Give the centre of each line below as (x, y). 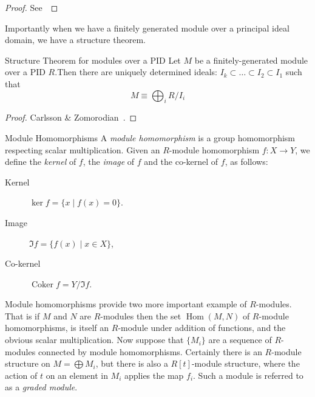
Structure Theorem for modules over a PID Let (93, 60)
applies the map (154, 375)
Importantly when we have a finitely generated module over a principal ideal (147, 28)
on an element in (77, 375)
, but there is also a (132, 363)
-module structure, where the (246, 363)
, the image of (109, 162)
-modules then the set (141, 315)
